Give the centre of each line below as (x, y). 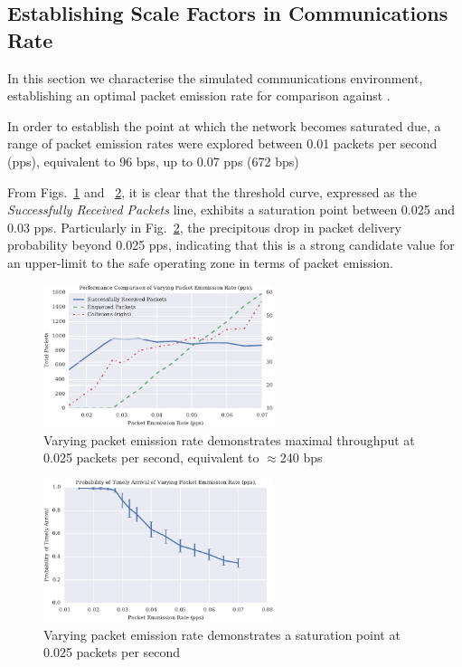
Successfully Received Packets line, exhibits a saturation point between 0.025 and (231, 210)
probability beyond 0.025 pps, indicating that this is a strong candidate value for (231, 245)
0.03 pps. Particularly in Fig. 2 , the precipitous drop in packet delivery (204, 227)
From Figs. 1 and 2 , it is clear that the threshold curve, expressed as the (212, 191)
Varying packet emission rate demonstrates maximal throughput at (229, 439)
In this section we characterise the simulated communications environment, (215, 77)
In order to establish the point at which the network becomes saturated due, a (224, 125)
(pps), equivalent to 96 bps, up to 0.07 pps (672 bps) (153, 161)
